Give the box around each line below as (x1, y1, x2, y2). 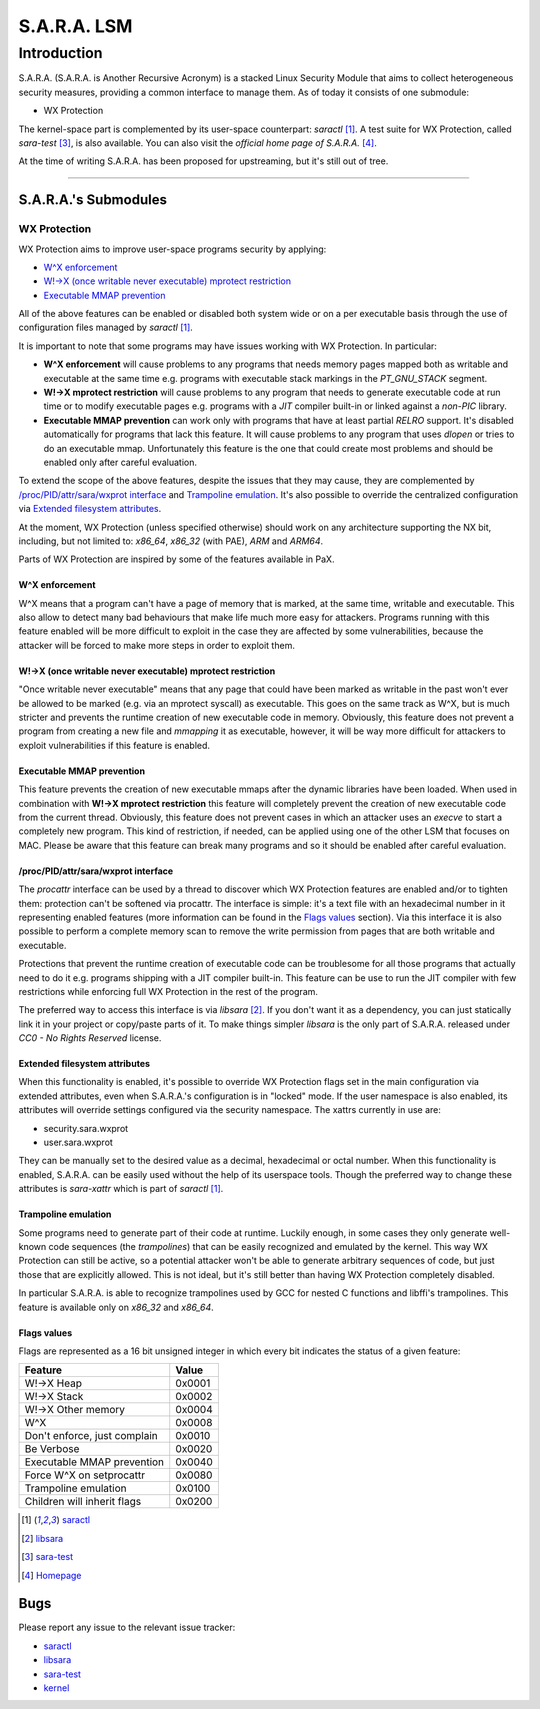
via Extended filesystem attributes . (18, 503, 162, 515)
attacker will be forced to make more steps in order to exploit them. (18, 639, 295, 651)
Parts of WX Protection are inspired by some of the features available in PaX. (18, 553, 335, 565)
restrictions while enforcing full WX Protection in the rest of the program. (18, 985, 319, 997)
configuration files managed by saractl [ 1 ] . (18, 321, 194, 334)
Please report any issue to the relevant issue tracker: (18, 1621, 236, 1634)
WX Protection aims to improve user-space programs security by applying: (18, 243, 327, 255)
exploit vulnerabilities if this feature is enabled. (18, 739, 210, 751)
